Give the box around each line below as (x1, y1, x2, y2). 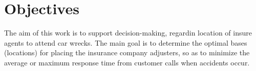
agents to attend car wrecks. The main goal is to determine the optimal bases (4, 37, 247, 48)
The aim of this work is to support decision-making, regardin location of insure (4, 27, 252, 38)
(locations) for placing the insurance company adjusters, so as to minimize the (4, 47, 250, 58)
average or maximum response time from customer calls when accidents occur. (4, 57, 250, 67)
